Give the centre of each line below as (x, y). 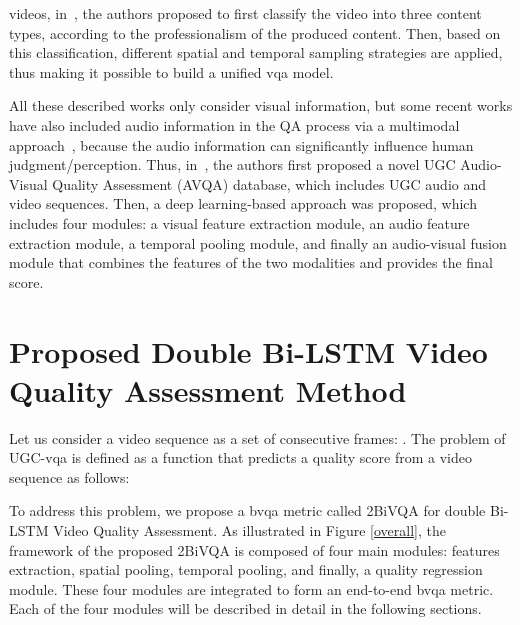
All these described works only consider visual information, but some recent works (261, 105)
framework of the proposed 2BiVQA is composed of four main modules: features (254, 549)
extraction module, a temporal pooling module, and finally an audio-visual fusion (258, 242)
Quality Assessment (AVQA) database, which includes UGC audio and (269, 183)
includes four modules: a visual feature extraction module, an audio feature (239, 222)
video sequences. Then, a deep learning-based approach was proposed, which (243, 203)
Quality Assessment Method (208, 389)
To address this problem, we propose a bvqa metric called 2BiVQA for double (247, 510)
